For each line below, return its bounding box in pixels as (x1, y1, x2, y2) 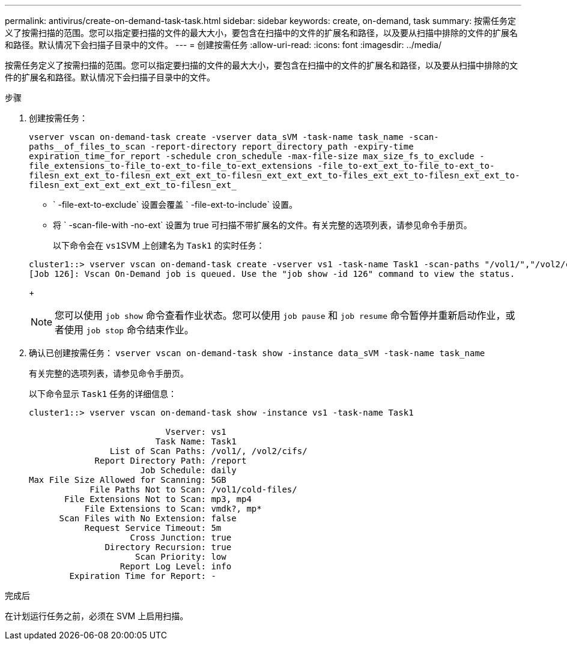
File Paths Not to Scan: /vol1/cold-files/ (89, 485, 297, 494)
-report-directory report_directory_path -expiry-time (150, 142, 414, 151)
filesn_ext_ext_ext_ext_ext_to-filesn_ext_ (29, 180, 237, 190)
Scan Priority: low (135, 552, 226, 562)
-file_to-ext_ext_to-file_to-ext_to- (317, 161, 495, 171)
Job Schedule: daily (140, 465, 237, 475)
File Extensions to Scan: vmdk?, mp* (84, 504, 262, 513)
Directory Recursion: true (105, 542, 232, 552)
